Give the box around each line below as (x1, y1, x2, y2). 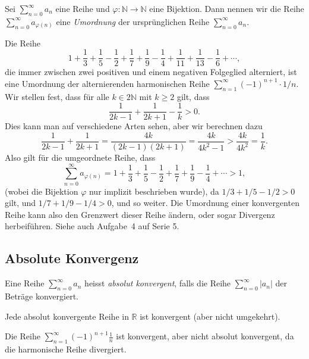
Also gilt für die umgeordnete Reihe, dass (5, 151, 156, 163)
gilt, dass (176, 90, 210, 102)
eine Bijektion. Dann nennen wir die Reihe (149, 2, 304, 14)
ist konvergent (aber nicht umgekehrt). (140, 310, 280, 322)
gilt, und (5, 196, 36, 209)
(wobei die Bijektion (5, 185, 78, 197)
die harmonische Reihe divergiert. (5, 343, 127, 355)
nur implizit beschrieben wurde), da (89, 185, 219, 197)
